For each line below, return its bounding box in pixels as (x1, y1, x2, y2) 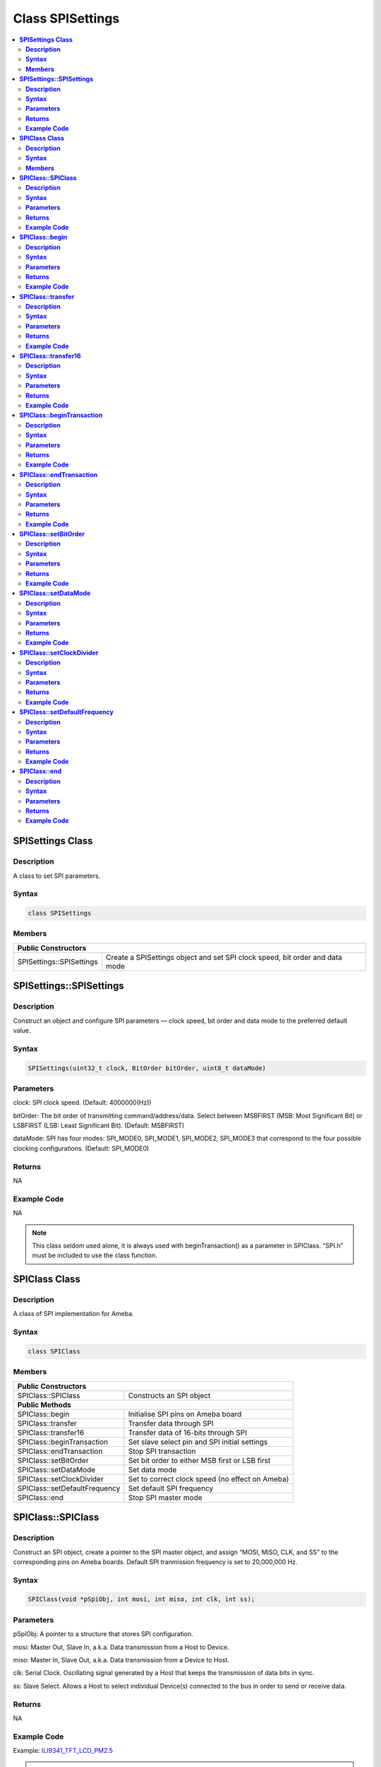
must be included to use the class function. (32, 1251, 158, 1260)
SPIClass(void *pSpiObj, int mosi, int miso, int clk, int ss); (28, 1595, 255, 1604)
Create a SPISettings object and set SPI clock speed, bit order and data (106, 952, 342, 962)
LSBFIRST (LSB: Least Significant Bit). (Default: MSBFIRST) (13, 1121, 185, 1130)
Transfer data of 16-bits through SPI (128, 1428, 247, 1438)
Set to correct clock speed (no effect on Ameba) (128, 1474, 289, 1484)
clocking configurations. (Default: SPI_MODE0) (13, 1144, 150, 1152)
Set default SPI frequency (128, 1483, 214, 1493)
